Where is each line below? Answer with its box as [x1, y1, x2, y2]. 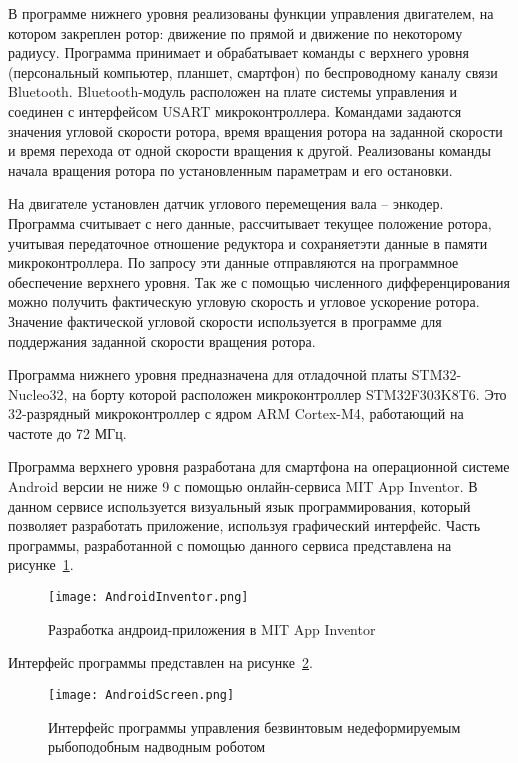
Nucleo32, [8, 383, 68, 404]
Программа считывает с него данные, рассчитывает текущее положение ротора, [8, 212, 492, 233]
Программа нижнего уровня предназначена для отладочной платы [8, 364, 408, 385]
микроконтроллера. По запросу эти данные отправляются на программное [8, 252, 459, 273]
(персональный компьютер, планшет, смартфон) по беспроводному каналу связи [8, 61, 498, 82]
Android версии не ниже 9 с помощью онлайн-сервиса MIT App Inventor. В [8, 476, 478, 497]
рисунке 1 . [8, 554, 74, 575]
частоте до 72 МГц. [8, 422, 127, 443]
